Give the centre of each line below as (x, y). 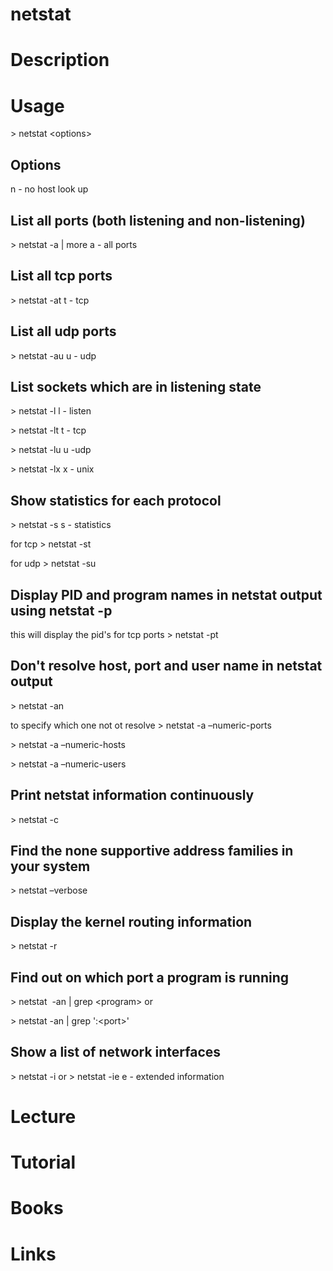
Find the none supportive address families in (152, 851)
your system (50, 866)
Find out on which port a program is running (150, 977)
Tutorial (43, 1162)
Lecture (43, 1117)
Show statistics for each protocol (116, 500)
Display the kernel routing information (131, 921)
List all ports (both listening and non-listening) (158, 220)
